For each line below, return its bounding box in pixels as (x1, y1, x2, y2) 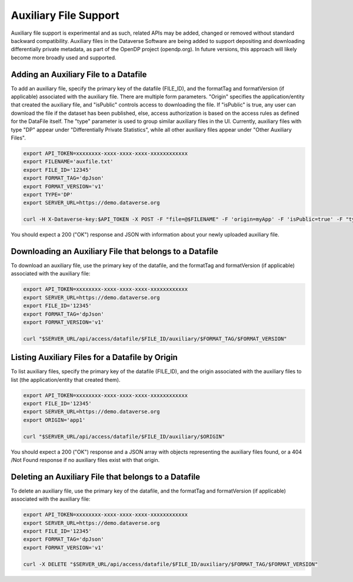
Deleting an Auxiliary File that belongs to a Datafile (11, 471, 201, 482)
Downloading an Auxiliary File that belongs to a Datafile (11, 246, 219, 256)
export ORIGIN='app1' (23, 417, 86, 423)
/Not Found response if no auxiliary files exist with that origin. (11, 456, 160, 463)
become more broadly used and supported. (11, 54, 117, 61)
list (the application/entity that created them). (11, 376, 121, 383)
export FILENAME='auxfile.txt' (23, 158, 114, 165)
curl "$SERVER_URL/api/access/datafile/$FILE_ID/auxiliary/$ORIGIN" (23, 433, 225, 440)
